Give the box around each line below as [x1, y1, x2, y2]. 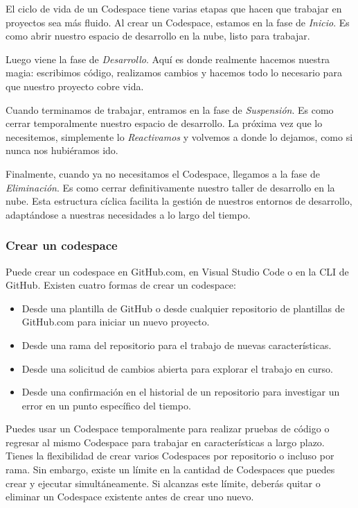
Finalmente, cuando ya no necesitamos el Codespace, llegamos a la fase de [6, 166, 320, 180]
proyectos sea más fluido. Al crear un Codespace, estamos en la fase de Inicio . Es [6, 15, 350, 29]
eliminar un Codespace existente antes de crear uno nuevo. [6, 489, 254, 504]
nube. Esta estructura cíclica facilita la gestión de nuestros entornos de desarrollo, [6, 194, 352, 208]
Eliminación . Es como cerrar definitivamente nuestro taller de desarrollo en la [6, 180, 335, 194]
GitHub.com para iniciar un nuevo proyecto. [21, 314, 210, 329]
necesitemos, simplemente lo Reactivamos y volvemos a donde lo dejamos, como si [6, 129, 353, 144]
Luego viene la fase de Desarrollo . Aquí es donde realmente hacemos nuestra [6, 51, 330, 66]
